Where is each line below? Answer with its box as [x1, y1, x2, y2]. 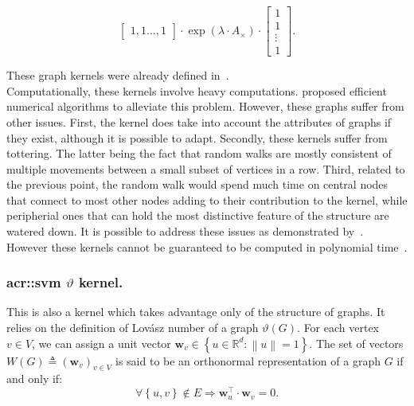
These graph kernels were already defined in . [6, 67, 229, 84]
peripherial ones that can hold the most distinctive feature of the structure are [6, 207, 389, 224]
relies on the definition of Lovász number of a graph [6, 319, 259, 336]
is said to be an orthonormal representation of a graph [115, 352, 381, 369]
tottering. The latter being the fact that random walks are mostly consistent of [6, 145, 392, 162]
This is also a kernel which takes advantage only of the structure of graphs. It [6, 303, 385, 320]
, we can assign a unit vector [32, 334, 171, 351]
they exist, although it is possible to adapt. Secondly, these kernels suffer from [6, 129, 388, 146]
